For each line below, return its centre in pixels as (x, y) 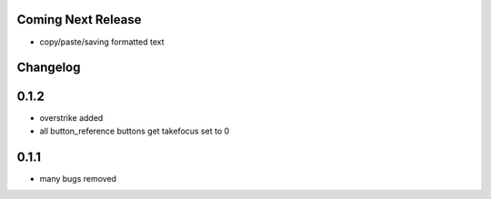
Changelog (49, 68)
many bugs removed (78, 178)
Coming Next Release (79, 20)
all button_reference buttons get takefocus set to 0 (135, 131)
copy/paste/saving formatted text (102, 42)
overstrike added (71, 118)
